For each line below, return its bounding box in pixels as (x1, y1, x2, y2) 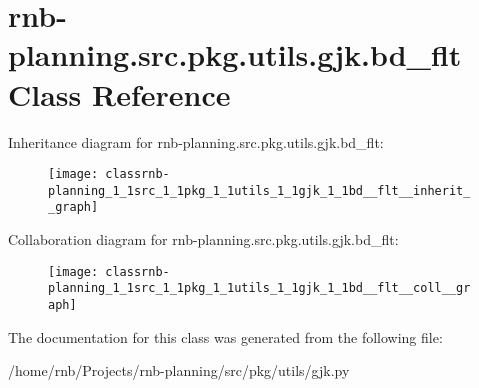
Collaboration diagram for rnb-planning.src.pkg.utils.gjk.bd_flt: (8, 229, 399, 250)
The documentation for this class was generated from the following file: (8, 326, 443, 347)
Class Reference (8, 73, 231, 114)
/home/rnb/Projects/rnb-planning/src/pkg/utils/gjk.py (8, 360, 350, 381)
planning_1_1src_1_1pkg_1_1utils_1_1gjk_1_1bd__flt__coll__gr (48, 281, 471, 296)
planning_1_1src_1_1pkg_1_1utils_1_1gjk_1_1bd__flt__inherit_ (48, 183, 471, 198)
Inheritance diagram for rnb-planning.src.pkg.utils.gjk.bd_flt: (8, 131, 384, 152)
